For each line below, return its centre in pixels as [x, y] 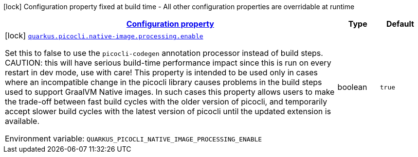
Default [400, 24]
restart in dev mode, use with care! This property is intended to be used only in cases [161, 72]
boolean [352, 87]
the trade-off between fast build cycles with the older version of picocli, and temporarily [166, 102]
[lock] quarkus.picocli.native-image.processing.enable [104, 35]
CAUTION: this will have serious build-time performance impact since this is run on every [168, 63]
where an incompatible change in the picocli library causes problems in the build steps [164, 82]
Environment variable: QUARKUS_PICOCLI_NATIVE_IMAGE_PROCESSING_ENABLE [134, 139]
